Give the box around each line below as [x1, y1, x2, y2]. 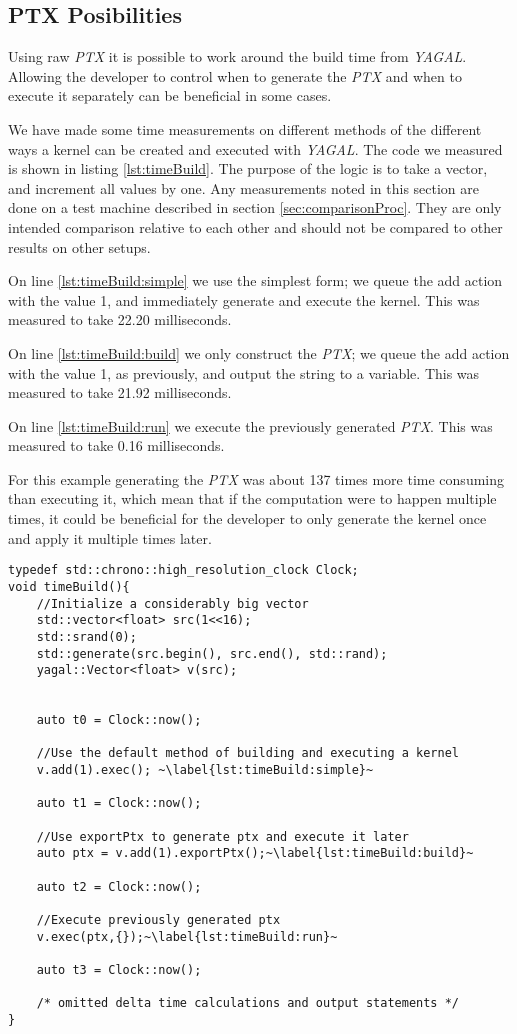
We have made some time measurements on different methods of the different [8, 118, 482, 139]
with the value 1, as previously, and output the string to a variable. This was [8, 362, 480, 383]
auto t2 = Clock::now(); [36, 879, 202, 894]
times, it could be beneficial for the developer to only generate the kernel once [8, 508, 487, 529]
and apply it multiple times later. [8, 527, 212, 548]
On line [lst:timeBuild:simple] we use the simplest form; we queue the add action [8, 270, 503, 291]
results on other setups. [8, 236, 151, 257]
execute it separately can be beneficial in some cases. [8, 85, 332, 106]
